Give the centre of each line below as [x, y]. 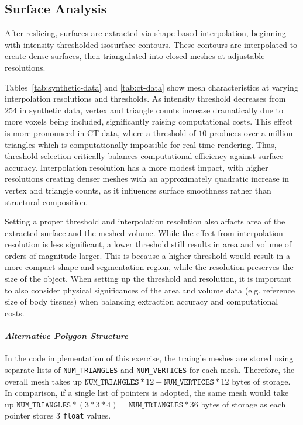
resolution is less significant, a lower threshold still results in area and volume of [148, 244]
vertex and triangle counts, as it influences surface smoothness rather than [138, 190]
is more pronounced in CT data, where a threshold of [100, 132]
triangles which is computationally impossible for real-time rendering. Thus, [141, 144]
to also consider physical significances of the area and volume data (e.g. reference [150, 290]
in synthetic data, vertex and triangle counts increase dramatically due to [151, 110]
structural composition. [47, 201]
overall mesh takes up [44, 381]
